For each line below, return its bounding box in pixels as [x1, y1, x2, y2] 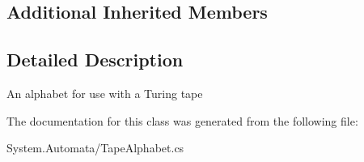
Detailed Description [6, 47, 184, 72]
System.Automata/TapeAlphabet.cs [6, 139, 184, 156]
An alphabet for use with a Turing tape [6, 84, 203, 101]
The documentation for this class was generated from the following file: [6, 112, 358, 129]
